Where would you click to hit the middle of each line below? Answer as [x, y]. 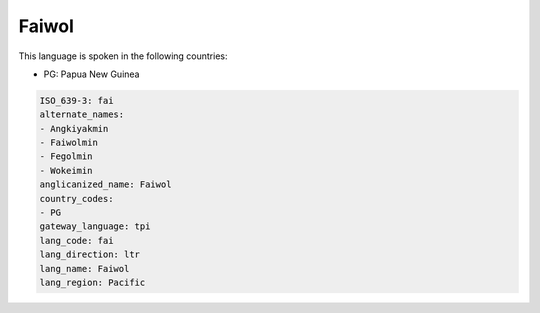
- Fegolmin [66, 156]
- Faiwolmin [69, 143]
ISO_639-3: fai [76, 100]
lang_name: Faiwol [84, 268]
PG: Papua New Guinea [91, 74]
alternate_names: [82, 114]
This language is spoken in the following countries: [123, 56]
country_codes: [76, 198]
